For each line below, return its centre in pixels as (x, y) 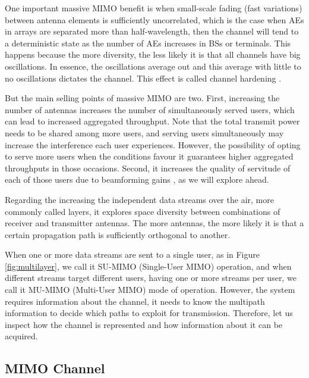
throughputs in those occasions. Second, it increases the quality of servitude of (148, 168)
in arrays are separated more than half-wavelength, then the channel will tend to (152, 31)
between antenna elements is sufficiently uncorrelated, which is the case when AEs (154, 19)
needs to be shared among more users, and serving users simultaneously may (144, 132)
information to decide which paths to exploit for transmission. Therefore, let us (149, 313)
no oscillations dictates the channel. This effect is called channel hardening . (143, 78)
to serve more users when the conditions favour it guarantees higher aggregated (149, 156)
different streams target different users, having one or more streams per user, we (151, 278)
